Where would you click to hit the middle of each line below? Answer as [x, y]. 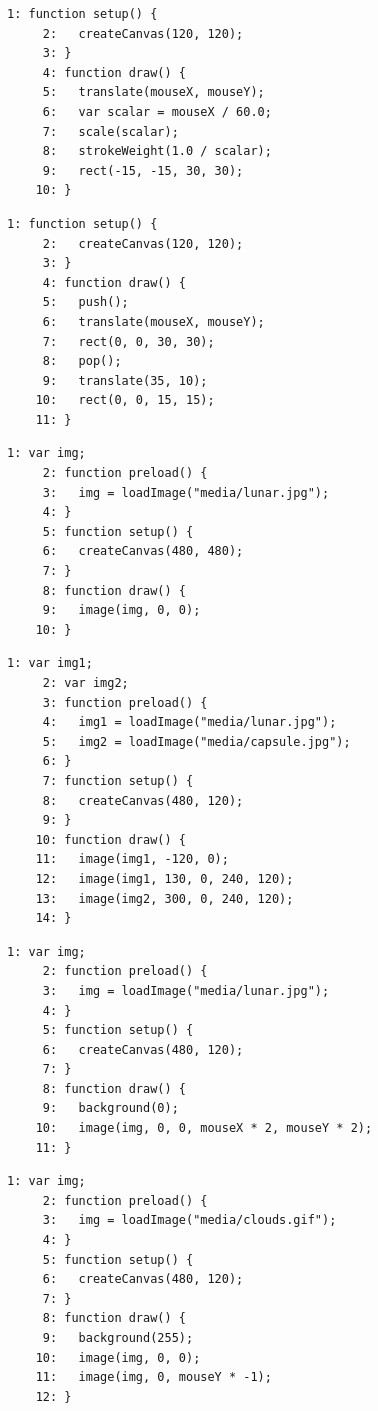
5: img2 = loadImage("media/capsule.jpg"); [196, 741]
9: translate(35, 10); [125, 380]
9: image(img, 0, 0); [121, 610]
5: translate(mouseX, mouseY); [153, 92]
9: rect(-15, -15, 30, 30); [143, 170]
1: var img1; [50, 663]
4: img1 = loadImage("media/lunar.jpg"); [189, 722]
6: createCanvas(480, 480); [143, 551]
